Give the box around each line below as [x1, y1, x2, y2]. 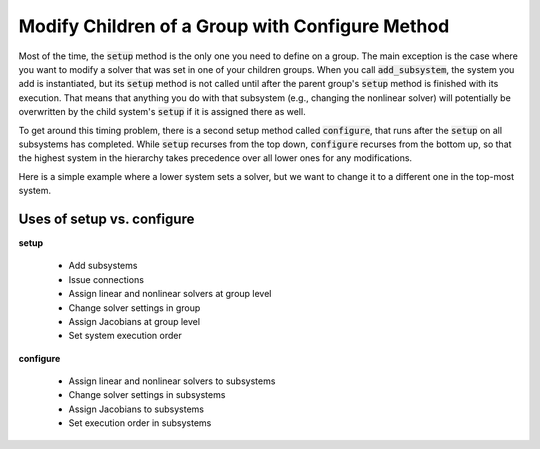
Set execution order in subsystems [68, 417, 212, 429]
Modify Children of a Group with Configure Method [18, 15, 450, 37]
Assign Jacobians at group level [68, 315, 200, 327]
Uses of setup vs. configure [18, 210, 195, 227]
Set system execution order [68, 330, 182, 342]
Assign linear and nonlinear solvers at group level [68, 288, 272, 300]
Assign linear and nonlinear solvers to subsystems [68, 375, 276, 387]
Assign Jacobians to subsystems [68, 403, 205, 415]
